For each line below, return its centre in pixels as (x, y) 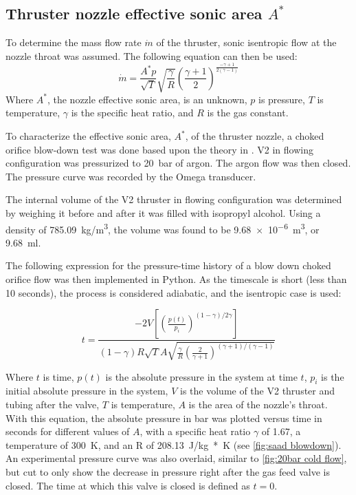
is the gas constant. (248, 113)
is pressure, (281, 99)
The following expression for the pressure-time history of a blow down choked (168, 265)
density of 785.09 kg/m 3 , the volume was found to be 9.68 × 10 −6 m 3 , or (163, 228)
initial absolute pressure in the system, (87, 391)
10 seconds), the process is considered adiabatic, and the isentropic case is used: (174, 292)
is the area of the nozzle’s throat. (258, 404)
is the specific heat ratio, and (132, 113)
